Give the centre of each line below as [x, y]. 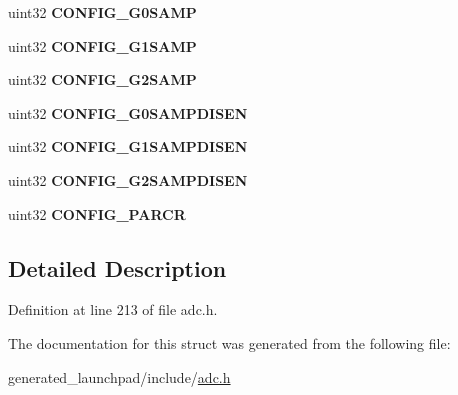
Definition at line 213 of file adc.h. [113, 309]
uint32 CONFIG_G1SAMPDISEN [128, 146]
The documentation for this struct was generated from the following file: [229, 342]
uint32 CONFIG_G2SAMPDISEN [128, 179]
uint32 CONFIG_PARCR [97, 213]
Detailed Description [117, 267]
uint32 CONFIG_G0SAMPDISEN [128, 112]
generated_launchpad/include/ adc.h [119, 376]
